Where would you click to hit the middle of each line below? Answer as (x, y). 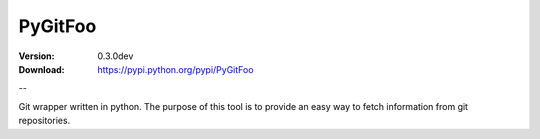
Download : (41, 69)
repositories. (44, 121)
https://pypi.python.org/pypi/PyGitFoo (175, 69)
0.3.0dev (115, 56)
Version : (36, 56)
